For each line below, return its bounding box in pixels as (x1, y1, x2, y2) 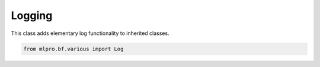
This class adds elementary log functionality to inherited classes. (11, 30, 169, 37)
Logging (11, 9, 53, 22)
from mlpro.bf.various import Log (23, 45, 124, 52)
